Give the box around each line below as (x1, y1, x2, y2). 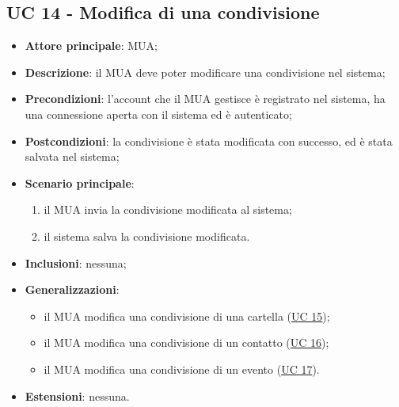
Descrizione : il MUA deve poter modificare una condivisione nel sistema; (25, 63, 386, 80)
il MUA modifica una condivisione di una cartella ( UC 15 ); (44, 307, 330, 324)
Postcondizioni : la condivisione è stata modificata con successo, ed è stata (25, 132, 393, 149)
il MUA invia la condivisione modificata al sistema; (44, 201, 292, 218)
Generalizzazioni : (25, 281, 120, 298)
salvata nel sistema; (25, 148, 120, 165)
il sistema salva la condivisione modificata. (44, 227, 250, 244)
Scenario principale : (25, 174, 135, 191)
